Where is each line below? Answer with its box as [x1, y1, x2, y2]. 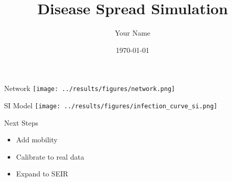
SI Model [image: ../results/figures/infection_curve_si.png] [4, 100, 218, 110]
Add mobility [16, 134, 58, 145]
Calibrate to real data [16, 151, 84, 162]
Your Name [115, 27, 150, 38]
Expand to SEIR [16, 168, 68, 179]
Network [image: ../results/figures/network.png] [4, 83, 175, 94]
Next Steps [4, 117, 38, 128]
